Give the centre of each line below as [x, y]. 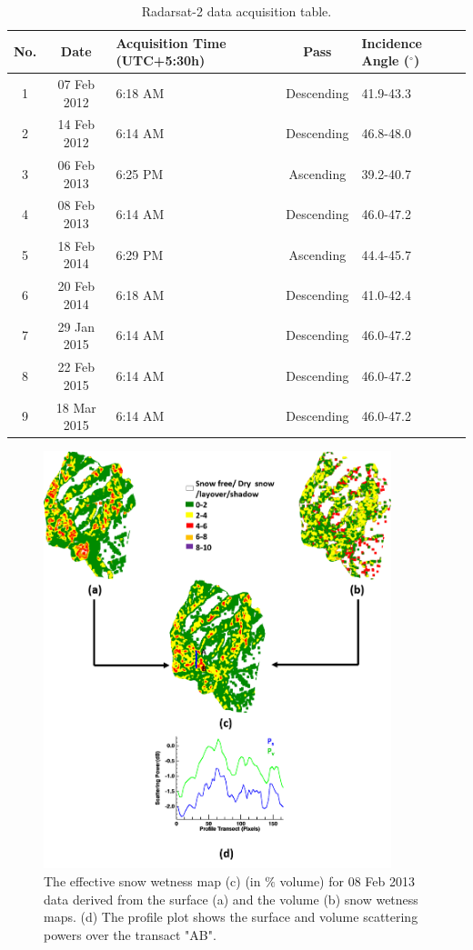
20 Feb [76, 286]
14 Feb [76, 124]
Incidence [392, 42]
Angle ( [386, 60]
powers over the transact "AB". [130, 934]
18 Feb [76, 245]
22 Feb [76, 367]
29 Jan [76, 326]
